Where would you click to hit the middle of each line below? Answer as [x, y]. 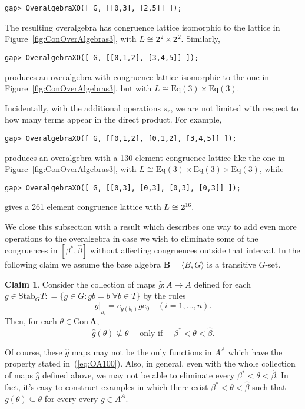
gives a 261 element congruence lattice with [83, 207]
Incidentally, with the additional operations [83, 108]
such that [269, 386]
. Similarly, [200, 39]
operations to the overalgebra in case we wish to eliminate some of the [132, 238]
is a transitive [231, 264]
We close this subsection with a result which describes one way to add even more [151, 226]
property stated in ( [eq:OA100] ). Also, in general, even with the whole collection [150, 363]
